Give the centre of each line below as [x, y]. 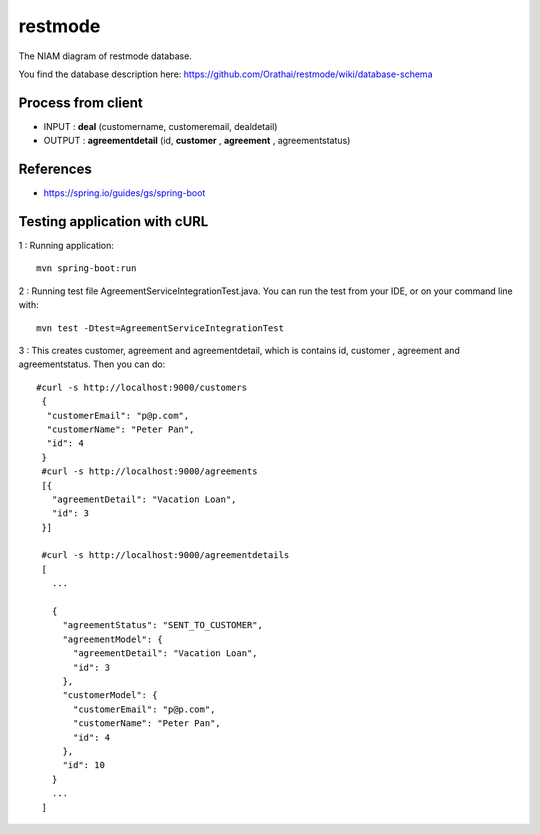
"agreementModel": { [113, 639]
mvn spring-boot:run [86, 268]
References [55, 169]
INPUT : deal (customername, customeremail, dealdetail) [160, 126]
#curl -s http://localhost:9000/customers [142, 387]
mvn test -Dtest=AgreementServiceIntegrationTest [160, 328]
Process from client [81, 102]
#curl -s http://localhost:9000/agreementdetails [165, 555]
